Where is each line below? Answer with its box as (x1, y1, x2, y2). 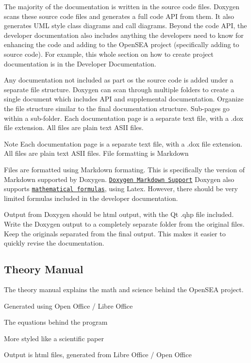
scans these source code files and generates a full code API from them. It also (4, 11, 234, 21)
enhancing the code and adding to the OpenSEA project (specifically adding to (4, 39, 239, 49)
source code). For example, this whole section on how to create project (4, 49, 214, 59)
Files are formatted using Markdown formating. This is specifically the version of (4, 164, 245, 174)
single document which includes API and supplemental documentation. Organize (4, 94, 244, 104)
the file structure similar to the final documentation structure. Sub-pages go (4, 103, 230, 113)
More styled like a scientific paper (4, 333, 104, 343)
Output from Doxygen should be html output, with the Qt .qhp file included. (4, 209, 234, 219)
